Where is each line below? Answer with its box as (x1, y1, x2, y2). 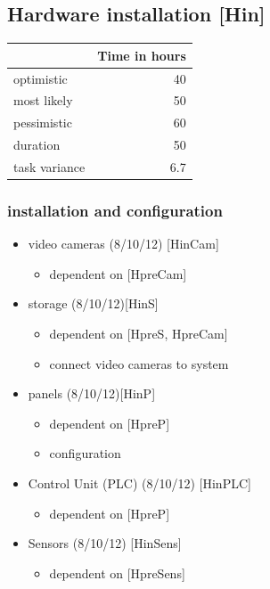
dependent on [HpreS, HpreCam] (49, 324, 228, 343)
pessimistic (13, 113, 72, 132)
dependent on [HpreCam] (49, 264, 187, 282)
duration (13, 135, 61, 154)
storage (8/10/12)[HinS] (28, 294, 159, 313)
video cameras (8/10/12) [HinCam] (28, 234, 219, 253)
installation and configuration (7, 199, 223, 221)
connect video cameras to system (49, 354, 229, 372)
